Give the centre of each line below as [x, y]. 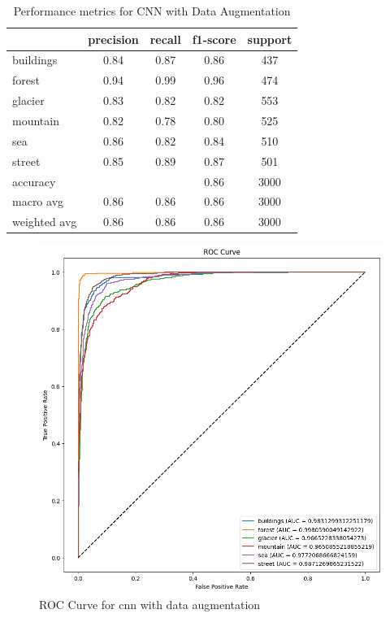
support [270, 39]
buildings [35, 60]
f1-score [214, 39]
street [26, 161]
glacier [28, 100]
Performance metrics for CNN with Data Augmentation [152, 11]
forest [26, 80]
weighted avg [45, 222]
